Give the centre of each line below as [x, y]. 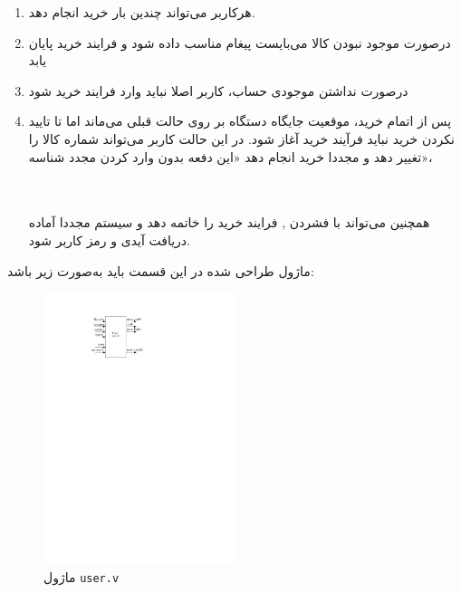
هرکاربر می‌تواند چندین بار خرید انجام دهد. [142, 12]
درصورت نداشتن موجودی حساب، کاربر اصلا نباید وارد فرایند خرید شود [218, 90]
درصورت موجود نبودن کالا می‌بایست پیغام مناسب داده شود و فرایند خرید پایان [240, 42]
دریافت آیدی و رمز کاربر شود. [109, 239]
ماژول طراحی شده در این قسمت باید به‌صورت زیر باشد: [161, 270]
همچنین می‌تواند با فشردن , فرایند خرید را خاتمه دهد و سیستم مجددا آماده [229, 222]
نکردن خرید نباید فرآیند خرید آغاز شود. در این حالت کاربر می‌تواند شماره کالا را [241, 138]
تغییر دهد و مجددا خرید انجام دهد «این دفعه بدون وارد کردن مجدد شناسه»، [230, 156]
